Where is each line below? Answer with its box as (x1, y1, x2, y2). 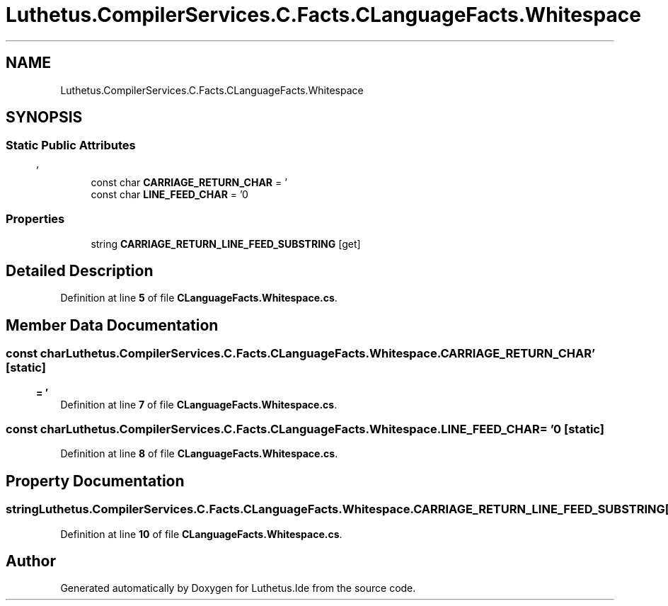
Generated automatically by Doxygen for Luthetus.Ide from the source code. (60, 582, 416, 595)
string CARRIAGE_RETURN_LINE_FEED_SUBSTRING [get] (91, 237, 361, 250)
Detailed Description (6, 261, 154, 280)
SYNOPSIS (6, 108, 83, 127)
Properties (6, 212, 65, 227)
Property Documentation (6, 471, 185, 490)
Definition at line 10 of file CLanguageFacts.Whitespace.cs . (60, 527, 342, 540)
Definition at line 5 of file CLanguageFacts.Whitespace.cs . (60, 292, 338, 304)
